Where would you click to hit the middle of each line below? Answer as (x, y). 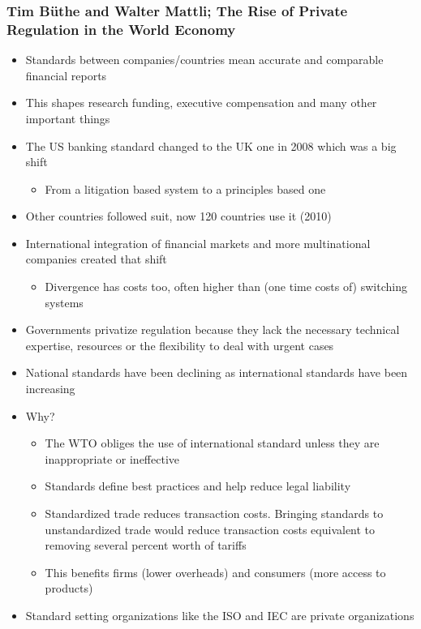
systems (64, 302)
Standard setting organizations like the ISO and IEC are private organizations (220, 615)
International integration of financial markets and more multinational (198, 243)
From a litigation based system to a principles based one (185, 188)
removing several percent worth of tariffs (146, 545)
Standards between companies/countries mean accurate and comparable (204, 60)
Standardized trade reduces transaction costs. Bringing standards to (214, 513)
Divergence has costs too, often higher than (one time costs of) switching (226, 287)
